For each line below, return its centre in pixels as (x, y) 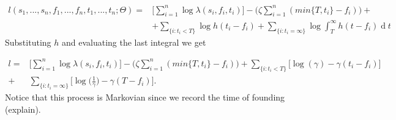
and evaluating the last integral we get (134, 42)
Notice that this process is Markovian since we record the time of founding (145, 97)
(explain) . (23, 109)
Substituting (28, 42)
